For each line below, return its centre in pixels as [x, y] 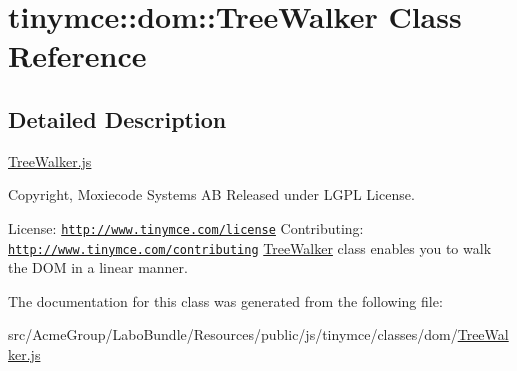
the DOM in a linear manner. [98, 267]
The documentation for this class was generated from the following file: [225, 300]
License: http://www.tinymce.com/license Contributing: [186, 227]
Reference [77, 55]
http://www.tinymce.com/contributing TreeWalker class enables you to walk [250, 247]
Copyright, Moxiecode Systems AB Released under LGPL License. [211, 194]
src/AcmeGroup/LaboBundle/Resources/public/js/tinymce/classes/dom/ [233, 334]
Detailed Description [117, 118]
